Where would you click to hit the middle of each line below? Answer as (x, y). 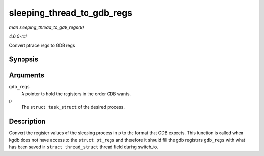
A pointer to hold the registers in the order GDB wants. (76, 94)
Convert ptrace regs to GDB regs (42, 45)
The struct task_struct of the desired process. (73, 107)
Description (27, 121)
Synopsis (24, 60)
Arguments (27, 75)
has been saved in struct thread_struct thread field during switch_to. (84, 147)
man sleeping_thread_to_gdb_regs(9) (46, 27)
